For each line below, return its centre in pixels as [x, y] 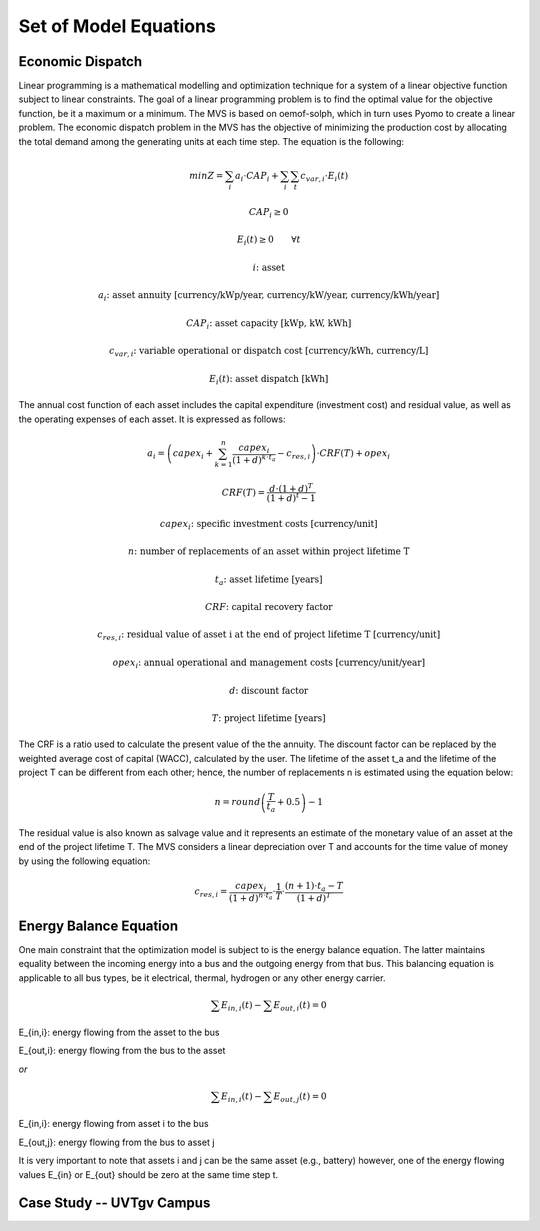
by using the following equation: [84, 861]
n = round [237, 802]
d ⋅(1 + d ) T [291, 487]
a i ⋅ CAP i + [257, 177]
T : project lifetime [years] [268, 718]
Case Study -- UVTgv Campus [114, 1203]
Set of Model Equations [117, 26]
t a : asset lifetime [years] [269, 580]
